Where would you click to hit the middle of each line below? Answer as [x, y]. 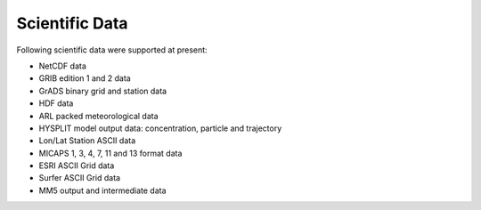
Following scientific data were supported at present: [112, 50]
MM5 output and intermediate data [102, 190]
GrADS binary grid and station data [103, 91]
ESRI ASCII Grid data [77, 166]
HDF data [56, 103]
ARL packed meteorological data [99, 116]
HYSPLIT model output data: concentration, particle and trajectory [160, 128]
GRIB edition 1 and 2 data [85, 78]
